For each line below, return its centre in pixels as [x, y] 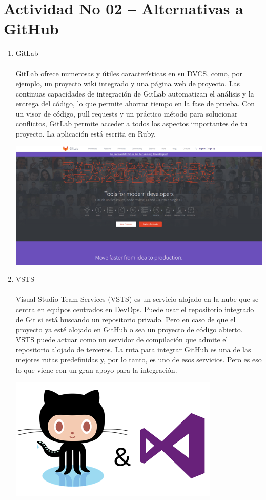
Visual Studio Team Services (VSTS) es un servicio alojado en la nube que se [137, 299]
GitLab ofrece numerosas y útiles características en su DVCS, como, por [129, 73]
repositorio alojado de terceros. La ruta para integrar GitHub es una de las [133, 349]
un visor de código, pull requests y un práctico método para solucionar [127, 113]
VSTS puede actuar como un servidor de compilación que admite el [122, 339]
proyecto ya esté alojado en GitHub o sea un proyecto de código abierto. [129, 329]
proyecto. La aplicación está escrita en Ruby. [86, 134]
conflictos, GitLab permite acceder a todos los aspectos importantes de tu [131, 123]
